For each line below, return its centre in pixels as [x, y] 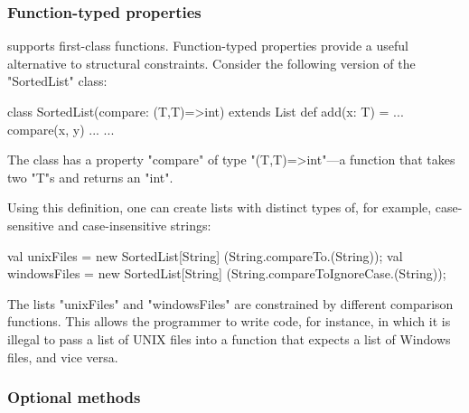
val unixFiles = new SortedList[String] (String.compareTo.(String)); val [205, 255]
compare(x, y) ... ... [61, 129]
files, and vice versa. [63, 357]
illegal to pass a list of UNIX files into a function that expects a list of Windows [229, 338]
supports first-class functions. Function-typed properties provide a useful [208, 46]
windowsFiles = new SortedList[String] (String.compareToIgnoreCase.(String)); [227, 273]
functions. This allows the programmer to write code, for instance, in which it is [229, 321]
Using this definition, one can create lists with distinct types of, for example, [220, 207]
